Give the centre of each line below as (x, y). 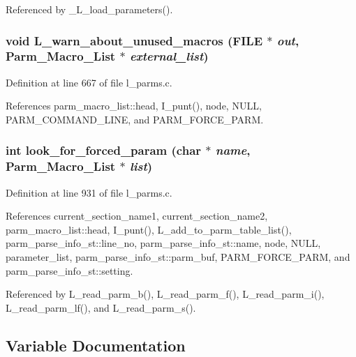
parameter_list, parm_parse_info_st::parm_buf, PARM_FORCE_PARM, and (178, 257)
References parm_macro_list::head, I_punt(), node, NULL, (134, 106)
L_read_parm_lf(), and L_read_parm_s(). (101, 307)
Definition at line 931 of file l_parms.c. (89, 192)
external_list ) (169, 56)
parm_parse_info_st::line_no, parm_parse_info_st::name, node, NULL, (163, 243)
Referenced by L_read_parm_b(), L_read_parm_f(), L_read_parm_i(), (165, 294)
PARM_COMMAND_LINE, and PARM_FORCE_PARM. (135, 119)
